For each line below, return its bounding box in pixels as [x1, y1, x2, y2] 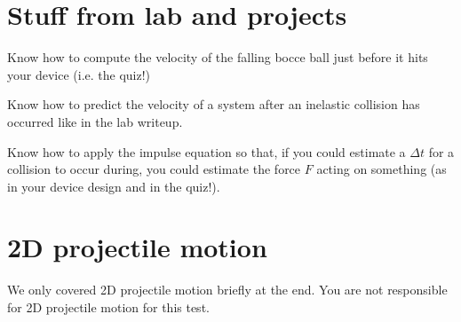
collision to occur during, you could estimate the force [7, 160, 301, 178]
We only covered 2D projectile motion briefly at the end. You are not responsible [7, 280, 448, 299]
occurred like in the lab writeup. [7, 112, 183, 130]
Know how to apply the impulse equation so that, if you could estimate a [7, 142, 406, 161]
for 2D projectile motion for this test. [7, 298, 210, 316]
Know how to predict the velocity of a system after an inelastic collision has [7, 95, 420, 114]
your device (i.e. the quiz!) [7, 65, 151, 83]
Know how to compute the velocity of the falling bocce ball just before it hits [7, 48, 428, 67]
